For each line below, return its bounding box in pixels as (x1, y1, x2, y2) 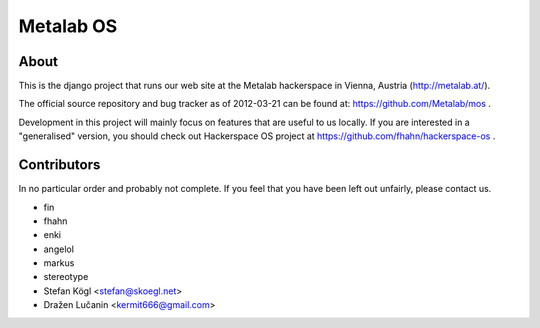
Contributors (18, 156, 101, 174)
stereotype (43, 271, 89, 283)
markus (43, 257, 75, 269)
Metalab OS (18, 15, 118, 37)
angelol (43, 243, 75, 255)
